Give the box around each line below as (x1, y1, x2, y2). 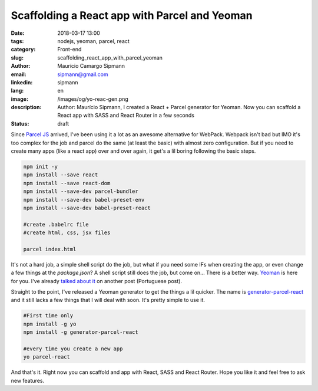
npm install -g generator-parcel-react (23, 329, 138, 336)
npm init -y (23, 163, 58, 170)
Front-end (57, 46, 82, 53)
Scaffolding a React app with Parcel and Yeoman (11, 9, 253, 22)
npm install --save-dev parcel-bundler (23, 188, 138, 195)
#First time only (23, 313, 74, 319)
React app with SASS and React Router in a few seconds (57, 112, 194, 119)
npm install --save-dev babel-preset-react (23, 204, 151, 211)
